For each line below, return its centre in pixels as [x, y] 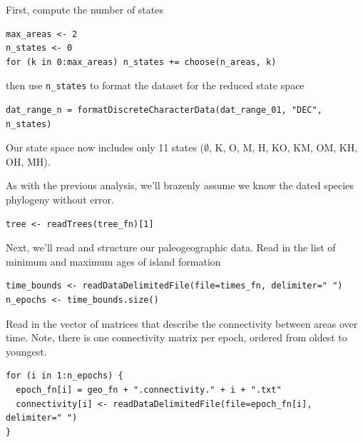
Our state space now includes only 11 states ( [105, 147]
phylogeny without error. [60, 199]
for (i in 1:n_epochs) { [65, 376]
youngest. [26, 351]
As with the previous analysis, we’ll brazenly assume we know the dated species [180, 185]
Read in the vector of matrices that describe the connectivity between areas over [182, 323]
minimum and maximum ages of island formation [113, 261]
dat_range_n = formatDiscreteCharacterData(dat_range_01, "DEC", [164, 110]
